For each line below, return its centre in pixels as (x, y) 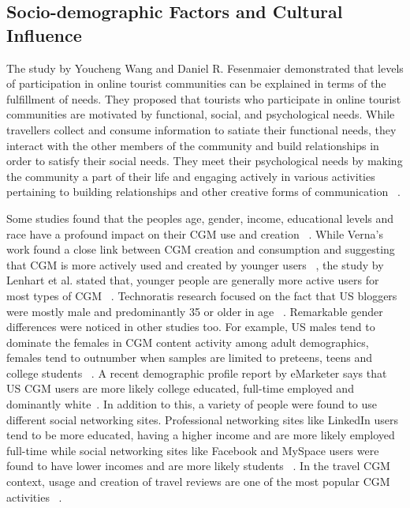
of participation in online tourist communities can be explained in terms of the (196, 83)
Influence (44, 34)
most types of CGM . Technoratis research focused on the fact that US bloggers (202, 295)
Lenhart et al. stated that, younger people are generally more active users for (193, 280)
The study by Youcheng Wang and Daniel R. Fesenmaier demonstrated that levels (205, 68)
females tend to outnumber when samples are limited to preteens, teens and (190, 357)
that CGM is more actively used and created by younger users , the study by (195, 264)
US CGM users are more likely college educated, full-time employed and (180, 388)
